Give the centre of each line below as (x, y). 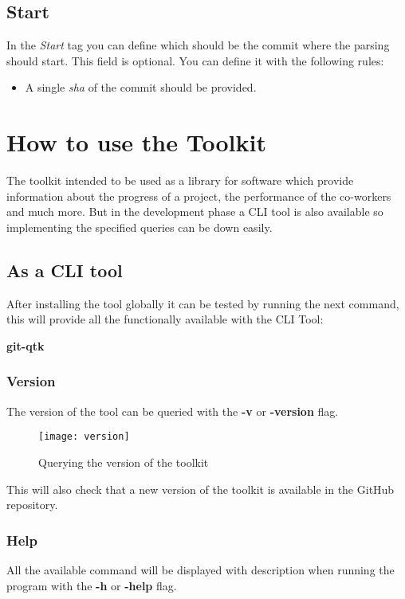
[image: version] (84, 437)
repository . (32, 505)
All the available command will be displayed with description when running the (201, 569)
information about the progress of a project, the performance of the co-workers (199, 196)
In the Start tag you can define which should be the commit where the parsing (198, 45)
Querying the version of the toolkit (124, 462)
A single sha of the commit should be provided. (141, 87)
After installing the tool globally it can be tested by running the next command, (203, 303)
